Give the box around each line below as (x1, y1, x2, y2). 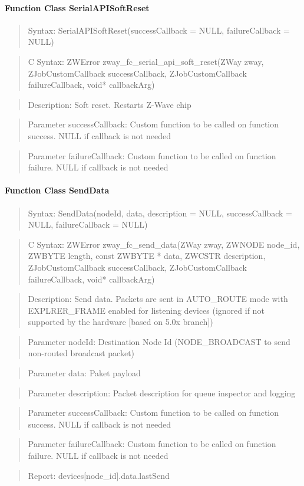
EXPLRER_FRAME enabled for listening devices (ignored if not (28, 304, 265, 316)
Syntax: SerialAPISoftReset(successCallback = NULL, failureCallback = (28, 24, 290, 36)
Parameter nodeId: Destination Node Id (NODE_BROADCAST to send (28, 335, 290, 347)
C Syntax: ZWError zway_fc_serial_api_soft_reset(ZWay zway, (28, 55, 264, 67)
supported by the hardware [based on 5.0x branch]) (28, 316, 213, 328)
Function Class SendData (5, 184, 110, 196)
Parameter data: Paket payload (28, 367, 141, 379)
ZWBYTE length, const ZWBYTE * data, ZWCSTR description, (28, 249, 266, 262)
